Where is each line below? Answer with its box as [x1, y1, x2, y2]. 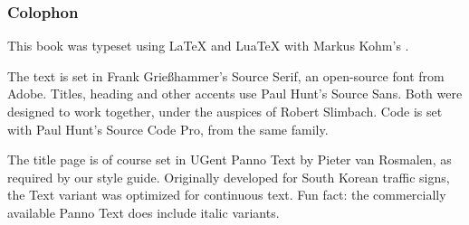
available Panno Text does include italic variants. [7, 202, 280, 221]
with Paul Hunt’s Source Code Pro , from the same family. [7, 119, 329, 138]
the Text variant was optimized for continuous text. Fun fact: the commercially [7, 185, 446, 204]
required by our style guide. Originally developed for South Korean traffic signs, [7, 167, 450, 186]
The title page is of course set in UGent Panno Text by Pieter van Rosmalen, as [7, 150, 452, 169]
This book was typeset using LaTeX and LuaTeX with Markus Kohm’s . [7, 36, 409, 55]
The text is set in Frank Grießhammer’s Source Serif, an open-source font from [7, 66, 445, 85]
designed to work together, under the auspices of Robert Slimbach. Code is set [7, 102, 443, 120]
